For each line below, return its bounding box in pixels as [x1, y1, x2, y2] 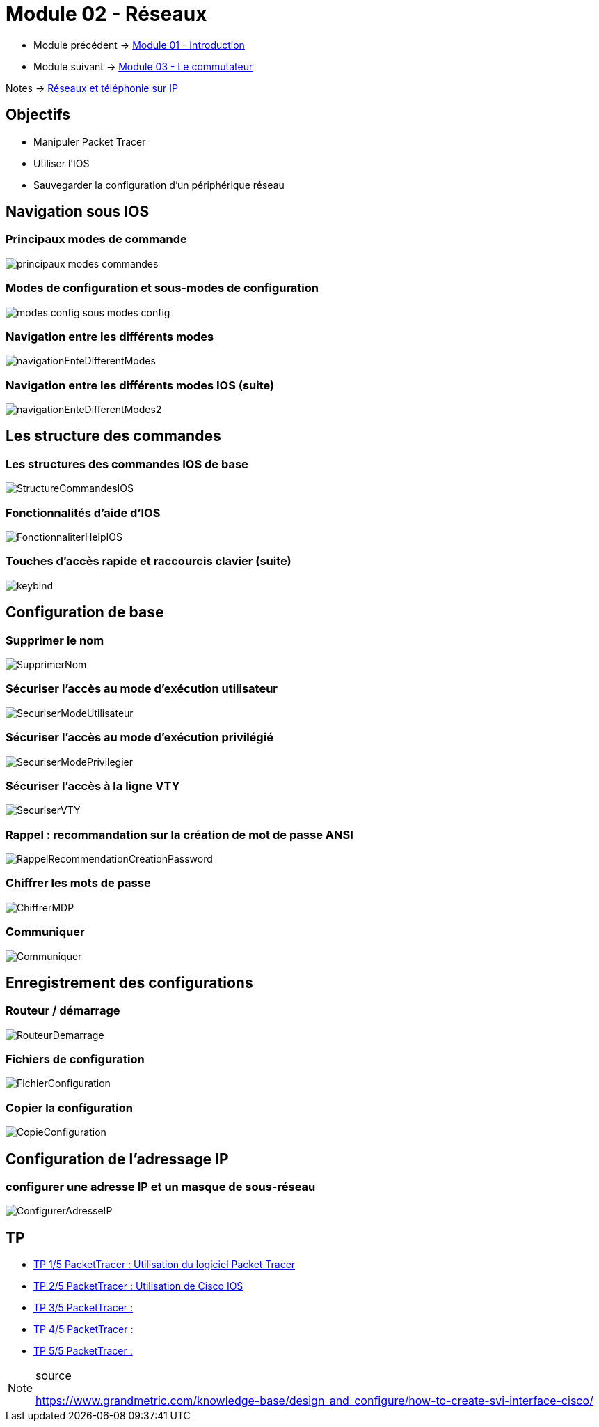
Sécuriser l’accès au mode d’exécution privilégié [6, 730, 273, 745]
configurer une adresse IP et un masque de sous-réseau [6, 1180, 316, 1194]
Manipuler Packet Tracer [33, 135, 146, 148]
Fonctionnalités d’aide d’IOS [6, 505, 161, 520]
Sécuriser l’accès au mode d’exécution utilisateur [6, 681, 278, 696]
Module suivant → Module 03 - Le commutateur [33, 60, 253, 72]
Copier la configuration [6, 1100, 133, 1115]
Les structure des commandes [6, 427, 221, 445]
